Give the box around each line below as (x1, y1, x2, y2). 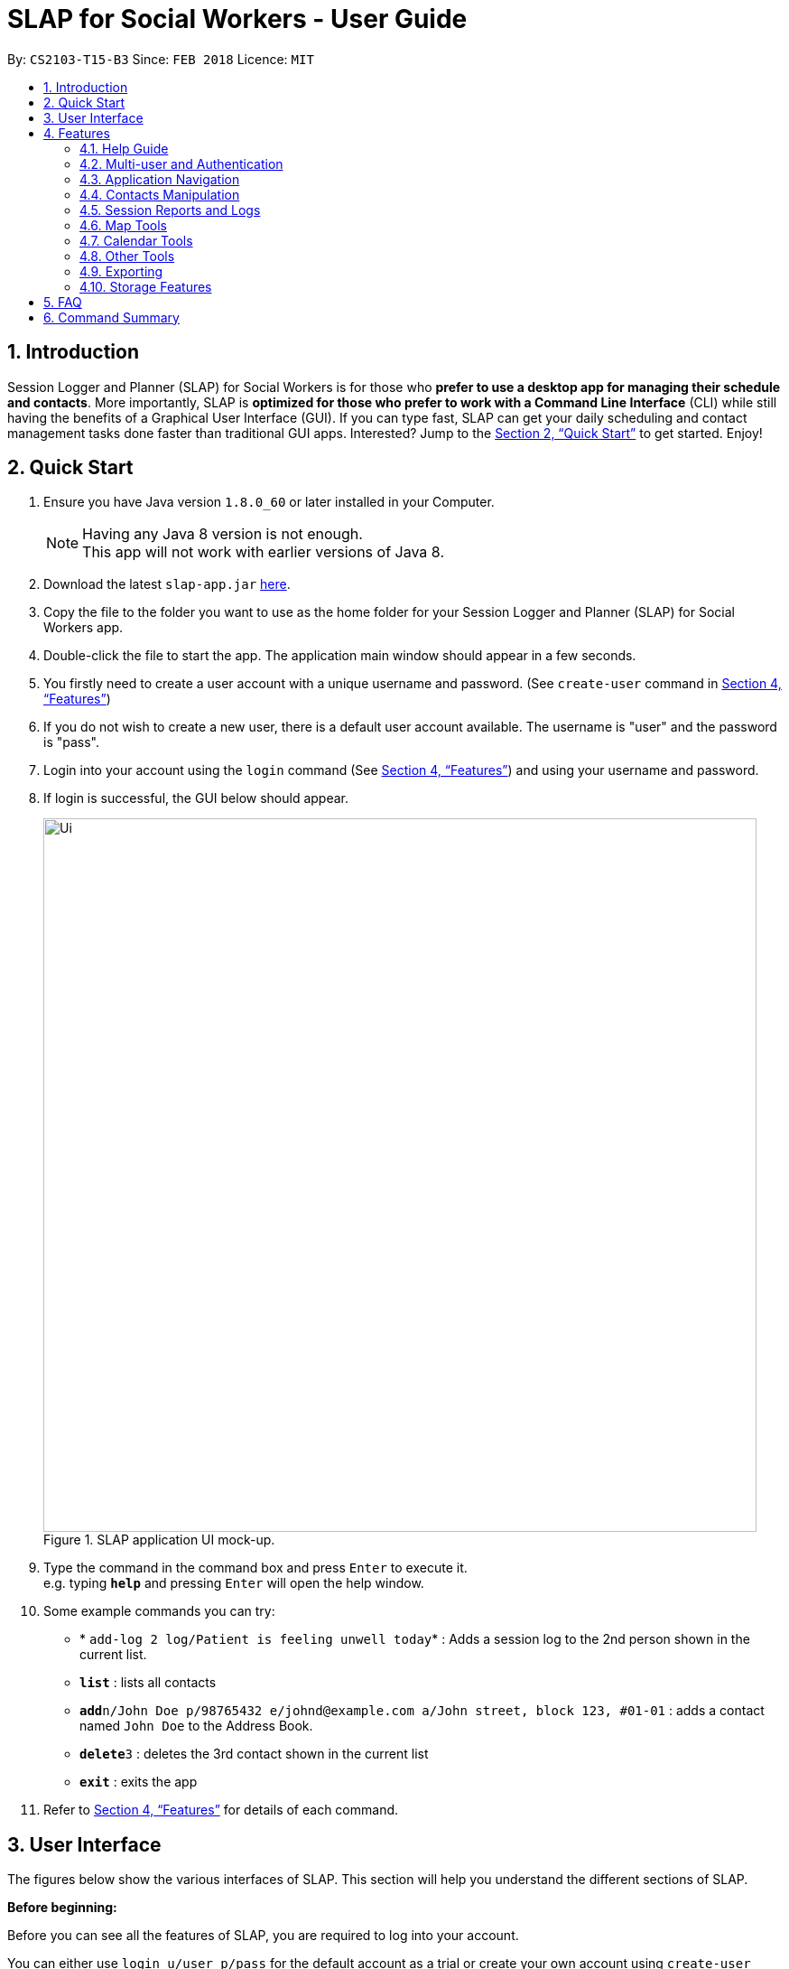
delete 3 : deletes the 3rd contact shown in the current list (79, 1746, 429, 1762)
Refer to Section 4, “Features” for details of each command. (43, 1802, 399, 1818)
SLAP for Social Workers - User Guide (7, 4, 468, 34)
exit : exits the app (79, 1774, 198, 1790)
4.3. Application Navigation (79, 171, 240, 187)
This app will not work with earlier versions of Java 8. (82, 543, 444, 562)
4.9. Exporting (79, 263, 163, 279)
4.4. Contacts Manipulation (79, 186, 240, 202)
